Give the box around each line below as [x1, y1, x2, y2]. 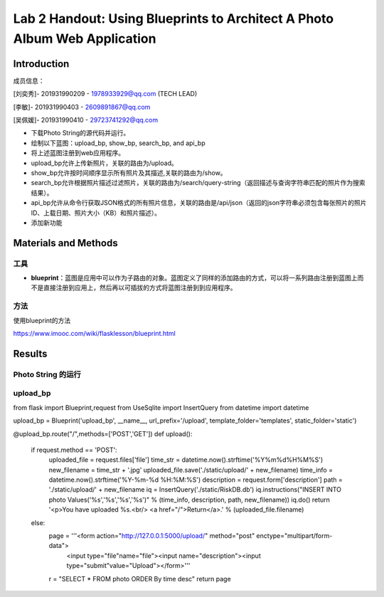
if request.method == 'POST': [31, 445, 117, 454]
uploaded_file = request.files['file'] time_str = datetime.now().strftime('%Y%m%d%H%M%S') [48, 455, 324, 464]
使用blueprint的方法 [13, 316, 71, 324]
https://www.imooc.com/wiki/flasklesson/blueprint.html [13, 329, 176, 338]
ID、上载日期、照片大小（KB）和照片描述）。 [31, 208, 161, 217]
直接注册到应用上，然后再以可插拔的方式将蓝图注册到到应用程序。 [43, 283, 237, 292]
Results [13, 347, 48, 359]
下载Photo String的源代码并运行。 [31, 129, 130, 137]
